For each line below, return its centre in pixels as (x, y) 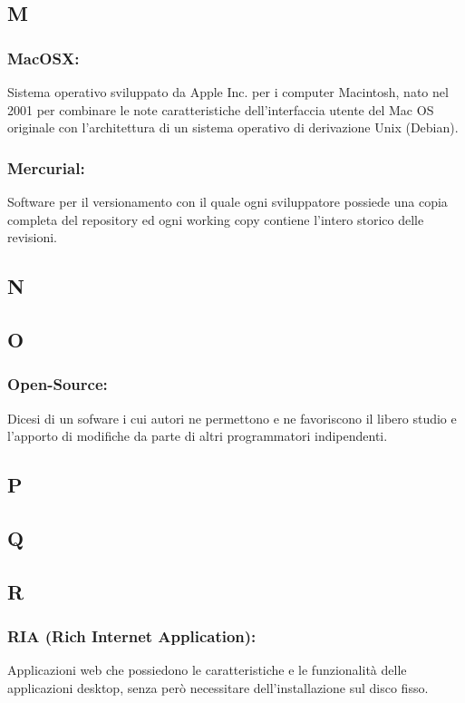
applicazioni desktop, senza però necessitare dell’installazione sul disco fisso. (218, 687)
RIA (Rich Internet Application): (132, 636)
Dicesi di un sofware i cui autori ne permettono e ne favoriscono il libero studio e (232, 418)
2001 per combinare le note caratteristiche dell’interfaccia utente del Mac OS (221, 109)
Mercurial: (46, 167)
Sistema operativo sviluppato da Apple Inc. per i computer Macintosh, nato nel (228, 92)
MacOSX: (44, 58)
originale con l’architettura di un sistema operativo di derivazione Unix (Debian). (233, 127)
